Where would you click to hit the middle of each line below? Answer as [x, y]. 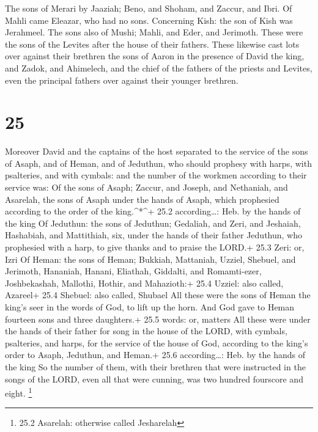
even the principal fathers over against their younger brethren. [122, 80]
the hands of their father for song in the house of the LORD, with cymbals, [146, 331]
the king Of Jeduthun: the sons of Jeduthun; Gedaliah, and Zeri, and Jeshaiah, [153, 223]
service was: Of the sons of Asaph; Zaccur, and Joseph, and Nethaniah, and [146, 187]
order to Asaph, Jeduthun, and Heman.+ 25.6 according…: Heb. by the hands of [155, 355]
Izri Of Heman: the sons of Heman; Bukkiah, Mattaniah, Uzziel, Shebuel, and [150, 259]
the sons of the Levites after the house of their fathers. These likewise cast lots [152, 44]
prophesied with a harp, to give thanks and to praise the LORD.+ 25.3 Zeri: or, [155, 247]
